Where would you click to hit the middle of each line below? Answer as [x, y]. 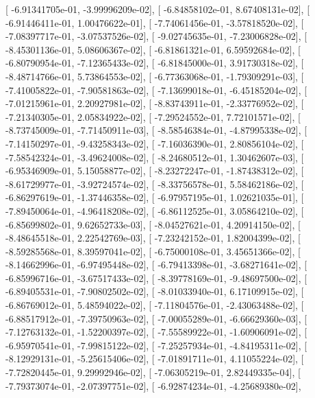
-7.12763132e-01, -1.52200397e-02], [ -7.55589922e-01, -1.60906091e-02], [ [156, 332]
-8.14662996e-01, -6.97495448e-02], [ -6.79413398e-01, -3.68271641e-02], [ [156, 265]
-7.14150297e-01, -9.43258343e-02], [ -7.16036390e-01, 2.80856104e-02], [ [155, 143]
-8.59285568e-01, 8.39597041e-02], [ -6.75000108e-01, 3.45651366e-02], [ [153, 251]
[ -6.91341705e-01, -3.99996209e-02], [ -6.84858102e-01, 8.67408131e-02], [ [158, 9]
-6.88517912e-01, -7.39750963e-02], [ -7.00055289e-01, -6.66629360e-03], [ [156, 318]
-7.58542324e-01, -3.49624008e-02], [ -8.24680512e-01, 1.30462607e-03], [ [155, 157]
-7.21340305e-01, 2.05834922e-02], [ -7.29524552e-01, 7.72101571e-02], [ [153, 116]
